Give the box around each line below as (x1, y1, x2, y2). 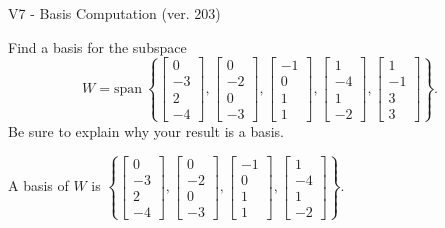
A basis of (8, 175, 69, 196)
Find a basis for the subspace (8, 36, 187, 57)
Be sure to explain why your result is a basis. (8, 120, 285, 141)
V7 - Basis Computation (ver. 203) (8, 3, 221, 23)
